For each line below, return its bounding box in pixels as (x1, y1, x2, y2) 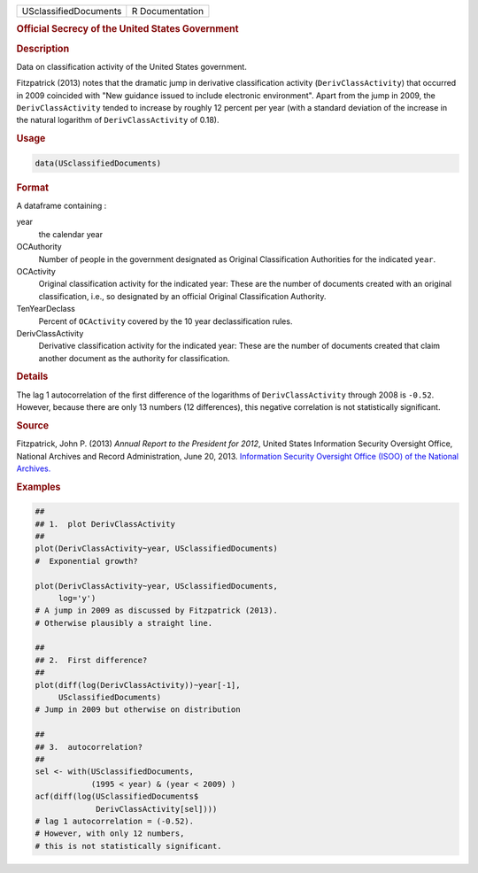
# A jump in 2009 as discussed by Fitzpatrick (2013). (35, 606, 278, 615)
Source (16, 419, 50, 431)
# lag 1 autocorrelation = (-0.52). (35, 815, 195, 826)
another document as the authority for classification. (38, 352, 230, 363)
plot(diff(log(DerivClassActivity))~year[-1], (35, 680, 241, 690)
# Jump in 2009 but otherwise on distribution (35, 705, 241, 715)
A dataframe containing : (16, 200, 107, 211)
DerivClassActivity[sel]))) (96, 804, 218, 814)
